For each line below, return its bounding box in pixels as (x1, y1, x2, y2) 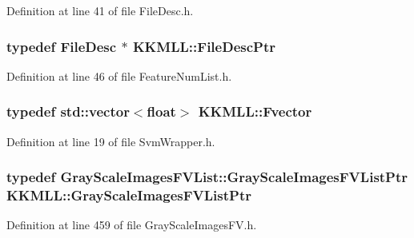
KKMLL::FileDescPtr (132, 36, 275, 56)
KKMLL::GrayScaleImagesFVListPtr (6, 185, 251, 205)
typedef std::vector (6, 101, 130, 121)
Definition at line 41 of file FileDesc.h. (6, 2, 194, 18)
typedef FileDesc (6, 36, 117, 56)
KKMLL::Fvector (198, 101, 312, 121)
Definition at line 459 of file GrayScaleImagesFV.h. (6, 216, 257, 233)
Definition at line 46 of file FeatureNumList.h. (6, 67, 232, 84)
